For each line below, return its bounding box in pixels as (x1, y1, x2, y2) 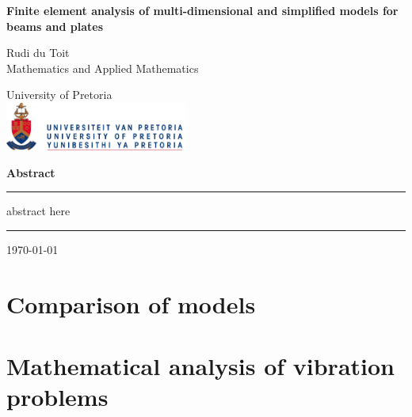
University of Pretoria (6, 86, 113, 103)
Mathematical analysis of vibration (6, 349, 395, 381)
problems (6, 381, 109, 413)
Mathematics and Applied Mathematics (6, 59, 199, 76)
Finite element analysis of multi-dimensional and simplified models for (6, 2, 399, 18)
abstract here (6, 203, 71, 219)
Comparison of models (6, 287, 256, 320)
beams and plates (6, 17, 104, 34)
